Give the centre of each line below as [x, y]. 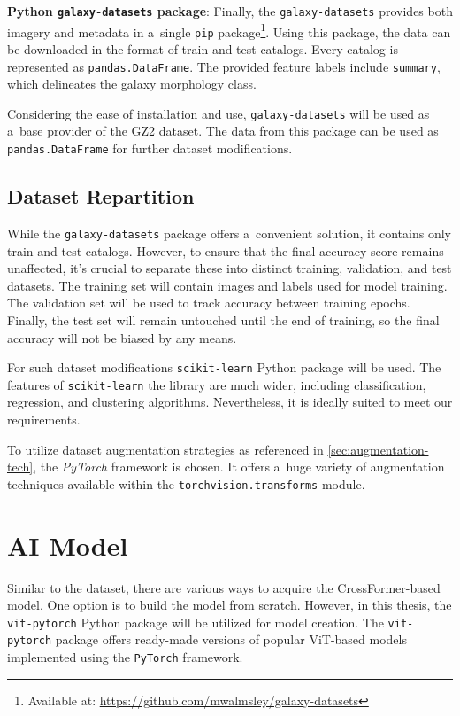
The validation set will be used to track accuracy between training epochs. [209, 303]
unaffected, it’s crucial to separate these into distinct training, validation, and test [230, 268]
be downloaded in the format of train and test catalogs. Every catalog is [203, 48]
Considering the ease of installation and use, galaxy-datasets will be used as [218, 113]
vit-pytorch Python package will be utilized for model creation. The [195, 622]
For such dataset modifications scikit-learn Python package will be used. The [224, 367]
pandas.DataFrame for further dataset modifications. [150, 148]
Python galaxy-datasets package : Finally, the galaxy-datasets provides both [230, 11]
